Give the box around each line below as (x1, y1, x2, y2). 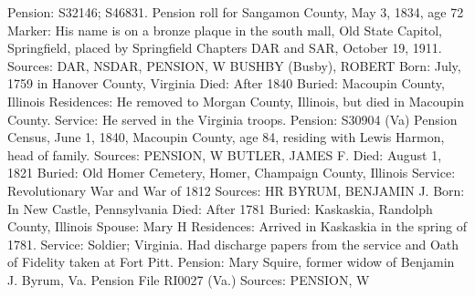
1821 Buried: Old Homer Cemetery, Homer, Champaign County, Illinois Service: (7, 163, 456, 182)
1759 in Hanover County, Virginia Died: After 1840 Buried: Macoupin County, (7, 74, 445, 93)
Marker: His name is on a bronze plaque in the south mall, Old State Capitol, (7, 20, 442, 39)
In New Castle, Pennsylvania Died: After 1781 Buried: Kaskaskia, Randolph (7, 199, 433, 218)
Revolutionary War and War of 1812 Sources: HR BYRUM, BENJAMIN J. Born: (7, 180, 465, 199)
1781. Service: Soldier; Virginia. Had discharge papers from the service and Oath (7, 234, 459, 253)
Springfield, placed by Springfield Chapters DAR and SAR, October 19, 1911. (7, 38, 442, 57)
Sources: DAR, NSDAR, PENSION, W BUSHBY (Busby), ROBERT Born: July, (7, 56, 461, 75)
